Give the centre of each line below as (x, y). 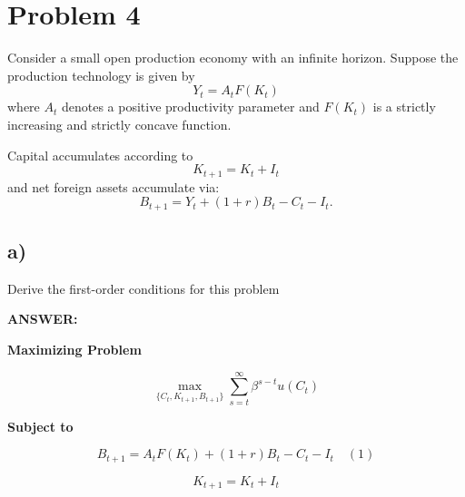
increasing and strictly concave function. (119, 124)
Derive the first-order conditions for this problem (143, 288)
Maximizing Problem (74, 349)
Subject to (40, 426)
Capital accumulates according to (100, 155)
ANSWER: (43, 319)
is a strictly (404, 107)
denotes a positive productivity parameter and (190, 107)
